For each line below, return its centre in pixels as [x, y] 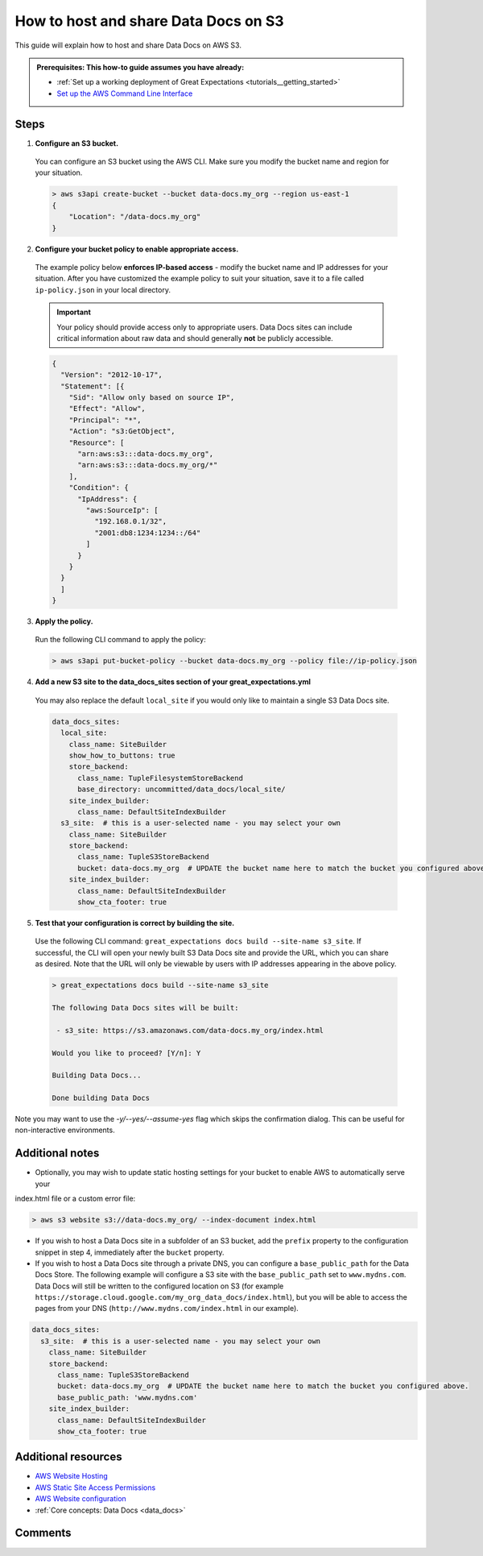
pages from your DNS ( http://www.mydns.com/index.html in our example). [167, 1309]
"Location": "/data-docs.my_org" [135, 217]
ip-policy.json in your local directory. [103, 289]
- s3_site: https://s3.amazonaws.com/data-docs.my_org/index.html [190, 1030]
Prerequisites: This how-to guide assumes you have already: [140, 67]
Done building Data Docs [101, 1098]
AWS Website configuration [80, 1499]
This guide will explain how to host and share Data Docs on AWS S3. [128, 45]
